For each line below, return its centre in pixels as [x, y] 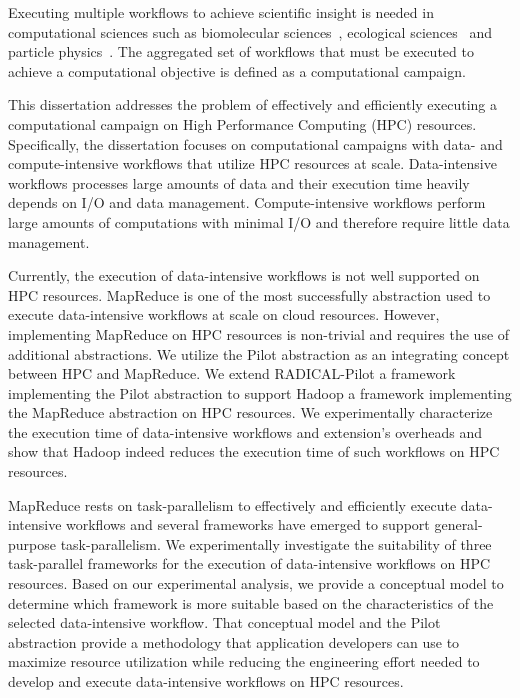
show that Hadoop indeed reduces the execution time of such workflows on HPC [254, 451]
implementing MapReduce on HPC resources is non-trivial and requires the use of [259, 333]
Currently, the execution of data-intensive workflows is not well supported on [244, 275]
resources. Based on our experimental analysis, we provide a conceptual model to [256, 583]
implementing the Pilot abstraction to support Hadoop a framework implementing [260, 392]
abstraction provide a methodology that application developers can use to [234, 641]
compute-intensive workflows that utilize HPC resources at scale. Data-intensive [252, 163]
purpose [32, 543]
